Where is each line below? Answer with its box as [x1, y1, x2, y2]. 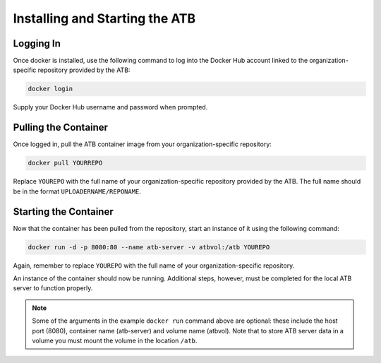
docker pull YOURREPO [28, 159, 103, 167]
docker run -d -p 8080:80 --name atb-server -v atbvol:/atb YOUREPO [28, 243, 270, 251]
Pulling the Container [13, 121, 109, 133]
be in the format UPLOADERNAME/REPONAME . [13, 187, 141, 196]
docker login [28, 85, 73, 93]
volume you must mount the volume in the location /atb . [32, 336, 198, 345]
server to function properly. [13, 284, 93, 292]
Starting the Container [13, 206, 114, 218]
